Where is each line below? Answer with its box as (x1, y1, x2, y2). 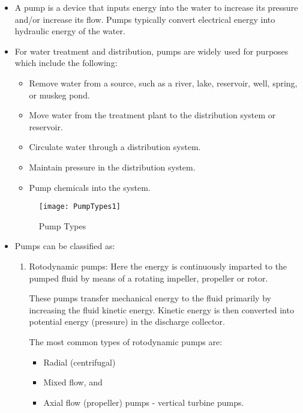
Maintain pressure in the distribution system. (29, 160, 196, 173)
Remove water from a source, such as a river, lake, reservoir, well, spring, (29, 76, 298, 89)
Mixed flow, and (43, 376, 103, 388)
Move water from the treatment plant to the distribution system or (29, 109, 276, 121)
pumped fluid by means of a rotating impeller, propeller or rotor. (29, 271, 268, 284)
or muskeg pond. (29, 88, 90, 101)
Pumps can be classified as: (14, 240, 115, 252)
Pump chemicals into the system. (29, 181, 151, 193)
